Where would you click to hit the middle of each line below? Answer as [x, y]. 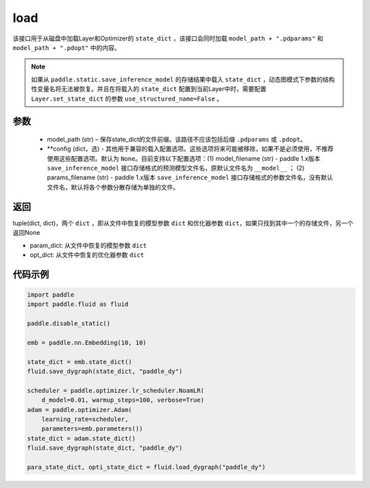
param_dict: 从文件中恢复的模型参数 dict [88, 245]
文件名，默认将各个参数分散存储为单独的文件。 [113, 187]
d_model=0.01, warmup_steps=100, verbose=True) [123, 400]
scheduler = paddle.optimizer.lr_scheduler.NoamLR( [116, 390]
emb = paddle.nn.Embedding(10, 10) [87, 343]
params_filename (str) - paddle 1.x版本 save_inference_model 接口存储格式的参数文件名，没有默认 [190, 177]
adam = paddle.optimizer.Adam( [80, 410]
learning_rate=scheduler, [85, 420]
